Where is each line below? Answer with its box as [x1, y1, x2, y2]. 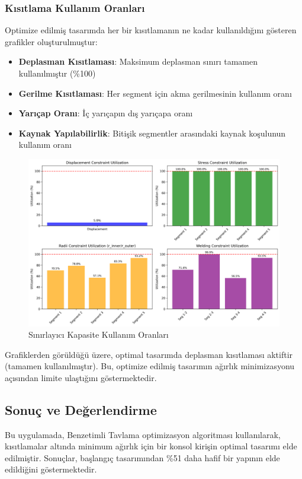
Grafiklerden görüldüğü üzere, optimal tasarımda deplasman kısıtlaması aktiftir [5, 348, 293, 360]
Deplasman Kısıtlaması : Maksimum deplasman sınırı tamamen [18, 55, 258, 68]
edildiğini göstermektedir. [5, 463, 97, 475]
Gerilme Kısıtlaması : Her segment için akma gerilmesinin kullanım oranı [18, 87, 292, 99]
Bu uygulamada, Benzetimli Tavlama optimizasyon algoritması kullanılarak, [5, 428, 281, 440]
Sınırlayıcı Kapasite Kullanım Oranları [28, 328, 169, 341]
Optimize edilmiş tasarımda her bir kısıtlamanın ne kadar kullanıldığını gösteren [5, 24, 297, 36]
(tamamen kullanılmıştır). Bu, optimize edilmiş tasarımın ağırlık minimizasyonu [5, 360, 295, 372]
